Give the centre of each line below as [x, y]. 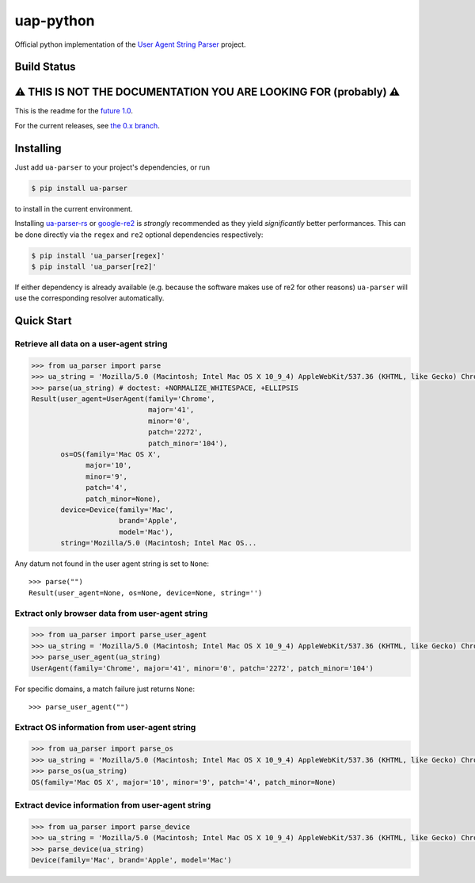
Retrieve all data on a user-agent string [91, 344]
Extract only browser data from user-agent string [111, 613]
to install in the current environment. [74, 208]
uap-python [55, 21]
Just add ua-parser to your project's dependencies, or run [112, 167]
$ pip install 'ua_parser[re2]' [94, 266]
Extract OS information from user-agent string [105, 727]
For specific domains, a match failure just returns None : [105, 689]
